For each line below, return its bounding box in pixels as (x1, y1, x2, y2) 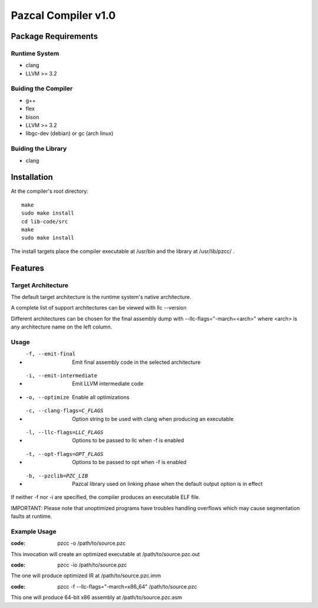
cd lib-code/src (21, 218, 68, 225)
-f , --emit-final (25, 351, 76, 357)
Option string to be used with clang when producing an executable (72, 415, 234, 422)
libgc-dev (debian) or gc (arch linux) (25, 130, 114, 137)
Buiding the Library (11, 144, 67, 153)
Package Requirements (11, 31, 98, 41)
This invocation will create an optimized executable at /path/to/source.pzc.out (11, 550, 200, 557)
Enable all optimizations (72, 393, 130, 400)
